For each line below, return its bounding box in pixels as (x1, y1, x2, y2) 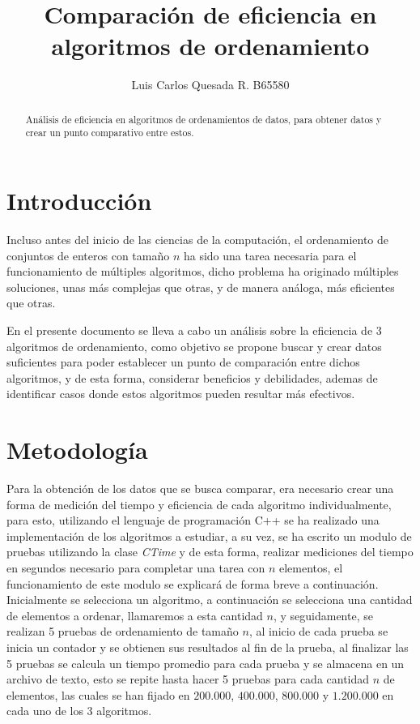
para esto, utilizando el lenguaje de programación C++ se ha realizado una (6, 512, 380, 529)
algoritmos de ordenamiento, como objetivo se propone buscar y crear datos (6, 337, 382, 354)
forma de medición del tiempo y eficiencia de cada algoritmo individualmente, (6, 495, 392, 512)
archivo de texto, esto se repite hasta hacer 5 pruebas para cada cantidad (6, 670, 370, 688)
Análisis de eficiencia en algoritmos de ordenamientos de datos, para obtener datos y (25, 112, 382, 126)
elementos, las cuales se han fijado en (6, 686, 190, 703)
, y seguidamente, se (273, 606, 373, 623)
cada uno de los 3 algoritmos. (6, 702, 152, 719)
